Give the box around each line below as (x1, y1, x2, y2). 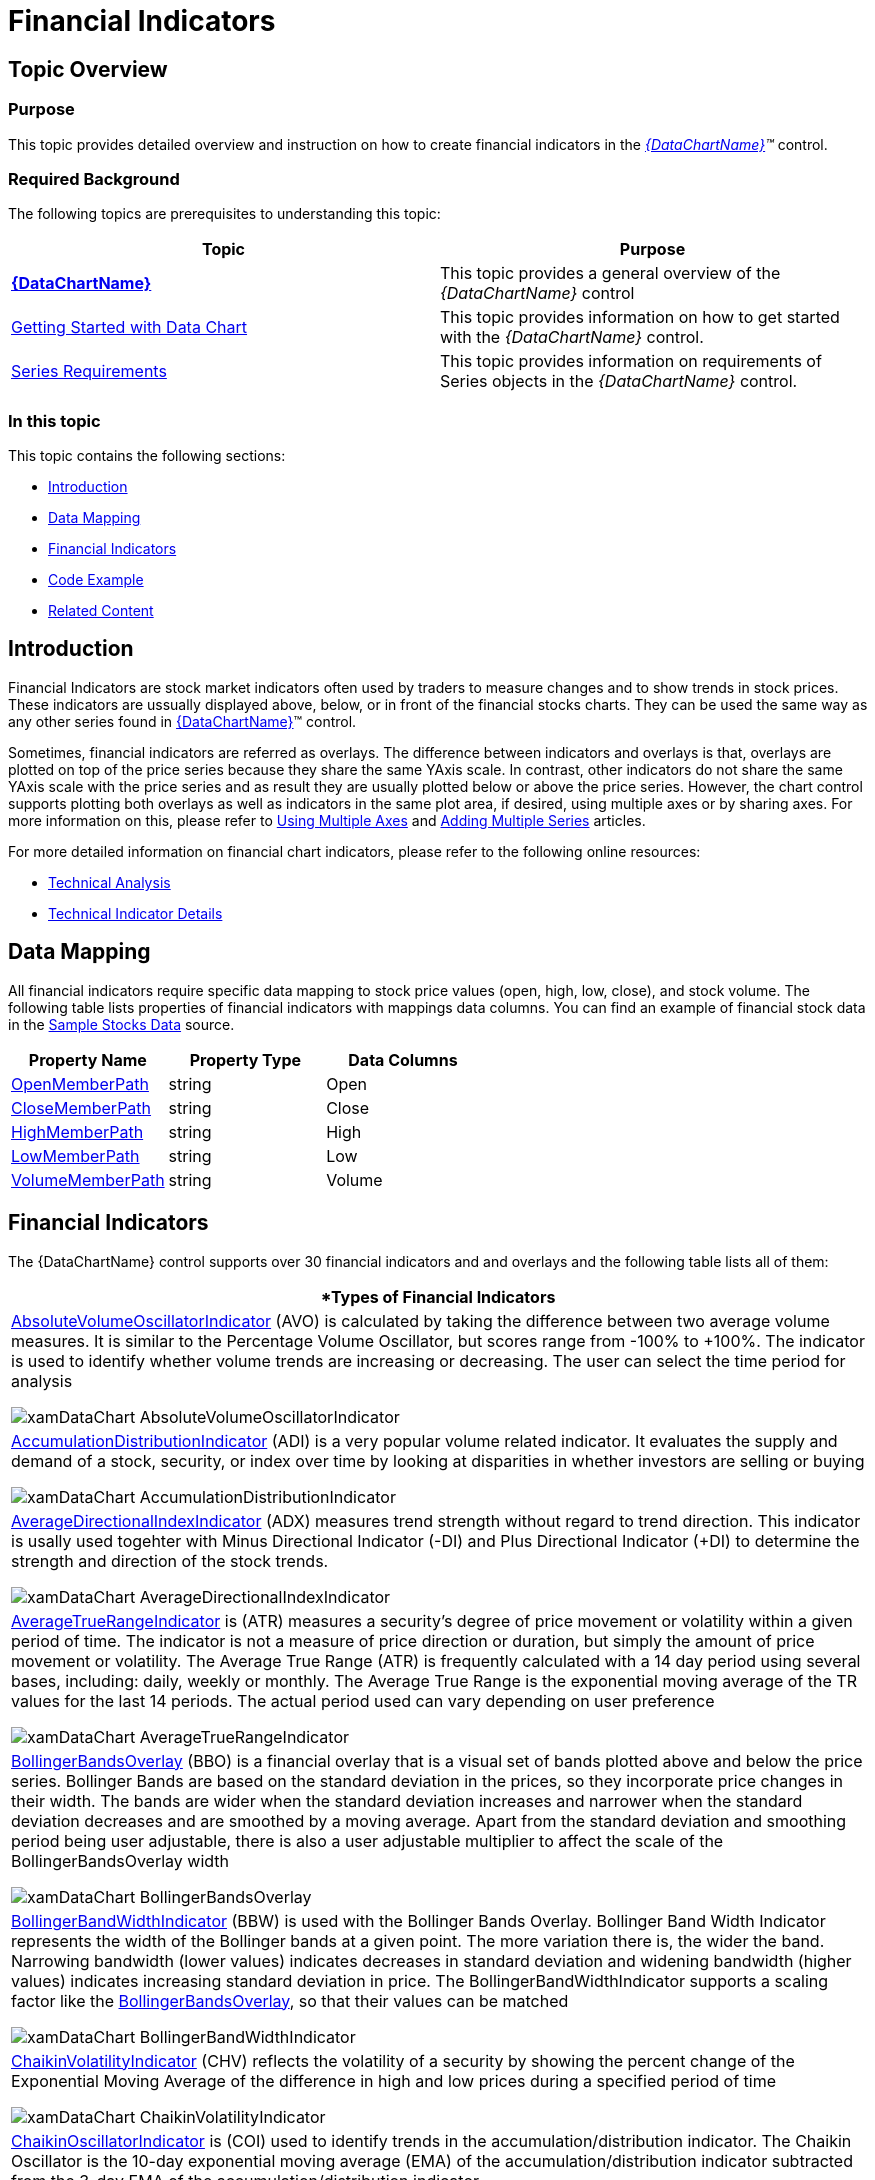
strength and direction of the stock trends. (11, 1550, 329, 1571)
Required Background (8, 168, 180, 189)
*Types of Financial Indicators (320, 1286, 556, 1307)
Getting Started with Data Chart (11, 317, 248, 338)
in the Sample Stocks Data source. (8, 1015, 235, 1033)
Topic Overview (8, 56, 168, 82)
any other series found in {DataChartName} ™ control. (8, 712, 357, 730)
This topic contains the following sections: (8, 447, 286, 465)
